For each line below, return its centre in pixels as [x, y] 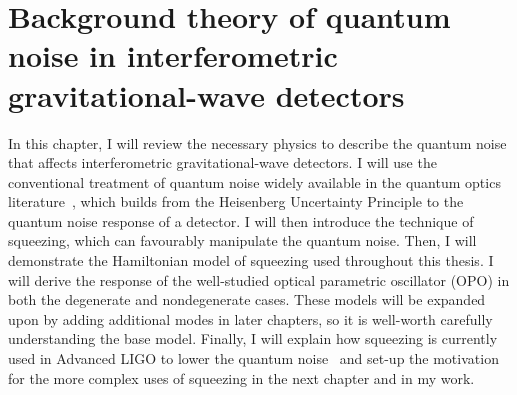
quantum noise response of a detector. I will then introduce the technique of [241, 220]
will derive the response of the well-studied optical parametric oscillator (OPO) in [259, 279]
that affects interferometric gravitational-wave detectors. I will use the [222, 162]
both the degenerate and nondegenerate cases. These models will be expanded [247, 299]
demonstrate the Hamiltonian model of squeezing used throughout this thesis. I [251, 260]
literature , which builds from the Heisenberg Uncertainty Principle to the [236, 201]
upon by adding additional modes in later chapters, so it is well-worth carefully [250, 318]
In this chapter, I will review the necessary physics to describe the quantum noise [257, 142]
